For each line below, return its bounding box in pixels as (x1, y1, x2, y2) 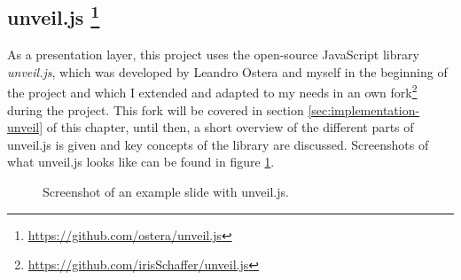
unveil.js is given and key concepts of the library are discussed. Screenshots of (7, 135, 429, 153)
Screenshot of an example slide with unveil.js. (43, 183, 289, 201)
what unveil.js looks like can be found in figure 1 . (7, 152, 275, 171)
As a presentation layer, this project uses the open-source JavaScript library (7, 45, 419, 64)
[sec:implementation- (308, 100, 420, 119)
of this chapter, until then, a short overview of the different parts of (46, 118, 414, 136)
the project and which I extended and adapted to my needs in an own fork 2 (7, 81, 418, 102)
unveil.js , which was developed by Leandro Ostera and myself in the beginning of (7, 62, 448, 81)
